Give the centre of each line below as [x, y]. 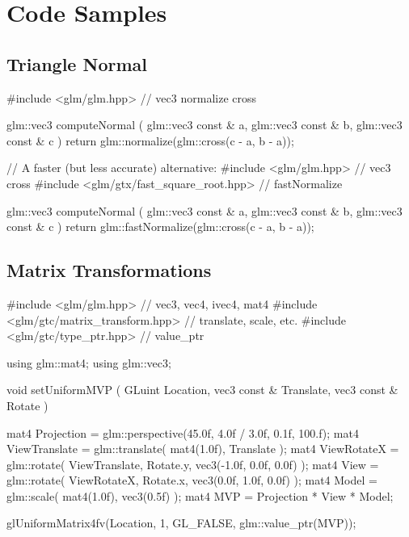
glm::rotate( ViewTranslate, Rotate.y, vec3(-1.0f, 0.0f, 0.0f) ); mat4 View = [193, 464]
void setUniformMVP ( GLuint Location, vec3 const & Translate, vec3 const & [202, 390]
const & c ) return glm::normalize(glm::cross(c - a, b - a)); [150, 140]
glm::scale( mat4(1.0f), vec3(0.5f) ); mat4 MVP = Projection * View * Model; [200, 495]
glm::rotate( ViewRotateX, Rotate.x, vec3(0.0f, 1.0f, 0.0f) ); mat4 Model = [192, 480]
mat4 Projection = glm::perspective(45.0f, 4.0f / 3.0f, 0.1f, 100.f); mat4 [183, 432]
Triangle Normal [77, 63]
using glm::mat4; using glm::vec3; [89, 362]
